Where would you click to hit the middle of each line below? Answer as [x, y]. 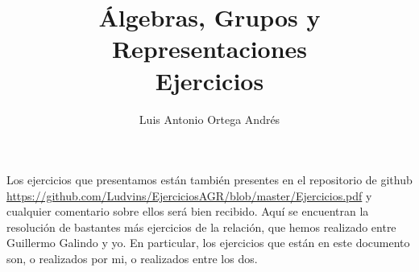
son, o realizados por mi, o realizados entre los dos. [132, 259]
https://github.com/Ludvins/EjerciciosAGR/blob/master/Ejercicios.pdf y [189, 195]
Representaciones [209, 49]
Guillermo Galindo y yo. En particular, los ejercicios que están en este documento [208, 243]
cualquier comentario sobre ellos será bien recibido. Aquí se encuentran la [188, 211]
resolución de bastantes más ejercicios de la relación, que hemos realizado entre [201, 227]
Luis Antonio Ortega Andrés [209, 119]
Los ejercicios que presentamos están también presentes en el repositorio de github [209, 180]
